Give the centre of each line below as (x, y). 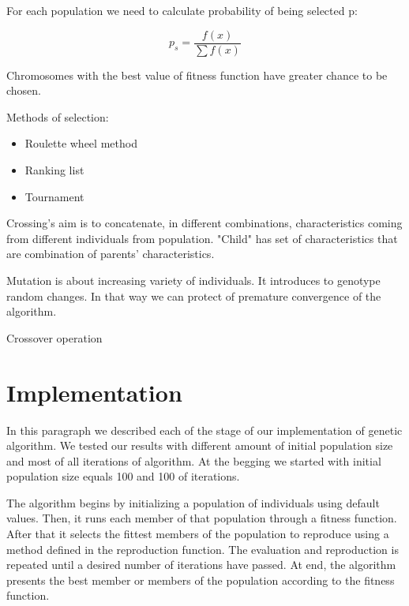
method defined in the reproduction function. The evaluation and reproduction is (203, 549)
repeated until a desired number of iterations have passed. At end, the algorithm (201, 565)
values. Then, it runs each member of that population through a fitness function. (202, 518)
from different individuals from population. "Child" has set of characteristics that (202, 238)
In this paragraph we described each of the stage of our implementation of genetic (204, 430)
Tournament (54, 196)
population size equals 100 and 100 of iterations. (123, 476)
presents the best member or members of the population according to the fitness (201, 580)
